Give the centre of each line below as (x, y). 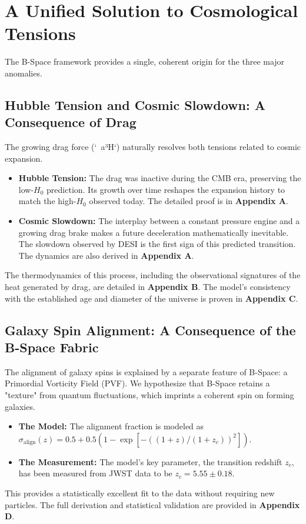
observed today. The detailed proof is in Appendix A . (189, 201)
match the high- (47, 201)
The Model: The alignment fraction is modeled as (111, 426)
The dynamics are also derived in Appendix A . (106, 255)
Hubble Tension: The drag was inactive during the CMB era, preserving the (160, 178)
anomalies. (24, 73)
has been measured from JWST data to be (95, 473)
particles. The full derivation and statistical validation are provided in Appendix (152, 504)
